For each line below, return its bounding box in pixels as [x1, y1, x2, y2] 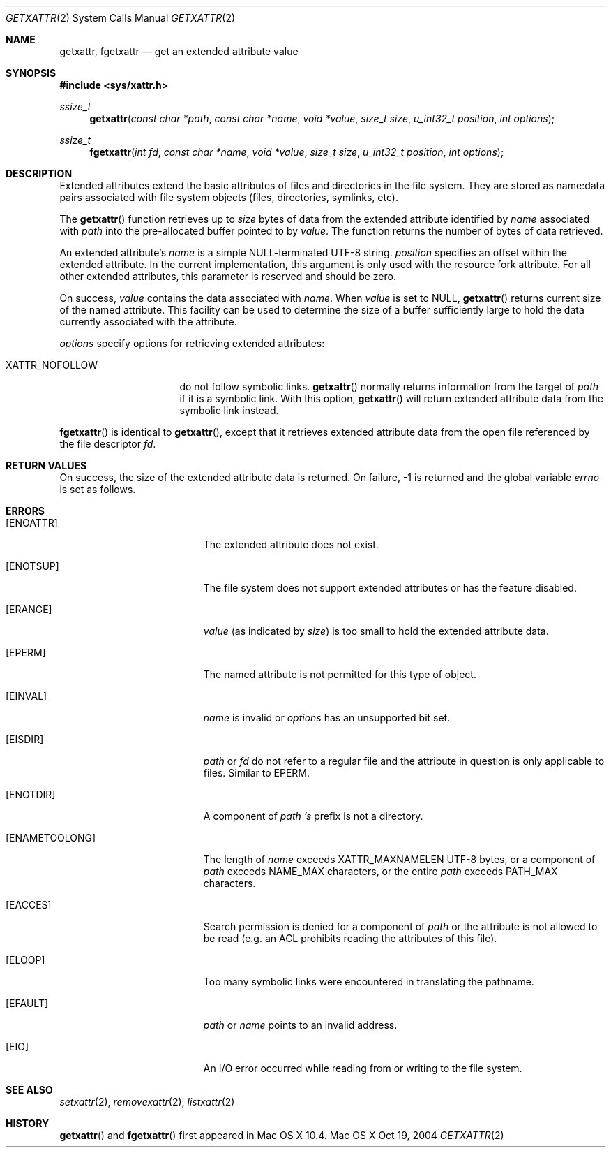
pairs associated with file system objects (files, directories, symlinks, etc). [59, 191, 398, 203]
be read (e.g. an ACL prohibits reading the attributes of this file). [203, 932, 497, 944]
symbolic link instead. [179, 404, 279, 416]
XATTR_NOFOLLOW [6, 359, 98, 371]
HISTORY [6, 1117, 50, 1129]
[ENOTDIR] [6, 788, 56, 800]
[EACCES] [6, 899, 52, 911]
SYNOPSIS [6, 67, 56, 79]
